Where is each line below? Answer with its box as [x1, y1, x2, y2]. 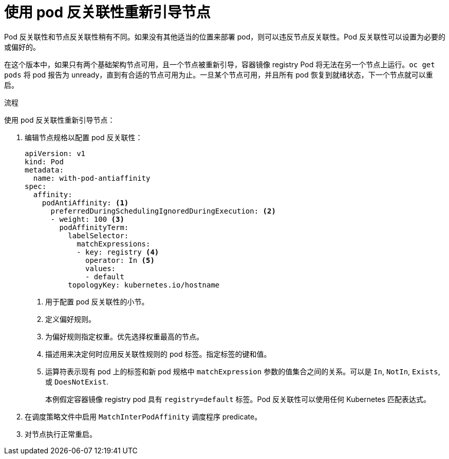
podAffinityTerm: [59, 223, 129, 232]
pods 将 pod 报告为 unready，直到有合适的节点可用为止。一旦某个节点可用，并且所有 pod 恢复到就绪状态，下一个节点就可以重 [4, 70, 433, 79]
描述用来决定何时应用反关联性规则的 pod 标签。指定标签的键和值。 [45, 349, 271, 358]
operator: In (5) [85, 256, 155, 264]
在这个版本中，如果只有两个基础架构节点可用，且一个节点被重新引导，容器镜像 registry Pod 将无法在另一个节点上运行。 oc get [4, 60, 435, 69]
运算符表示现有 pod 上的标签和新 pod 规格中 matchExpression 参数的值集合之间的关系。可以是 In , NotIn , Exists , [45, 367, 440, 376]
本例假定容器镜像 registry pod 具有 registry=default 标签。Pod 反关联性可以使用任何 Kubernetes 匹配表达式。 [45, 394, 431, 404]
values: [85, 264, 116, 273]
